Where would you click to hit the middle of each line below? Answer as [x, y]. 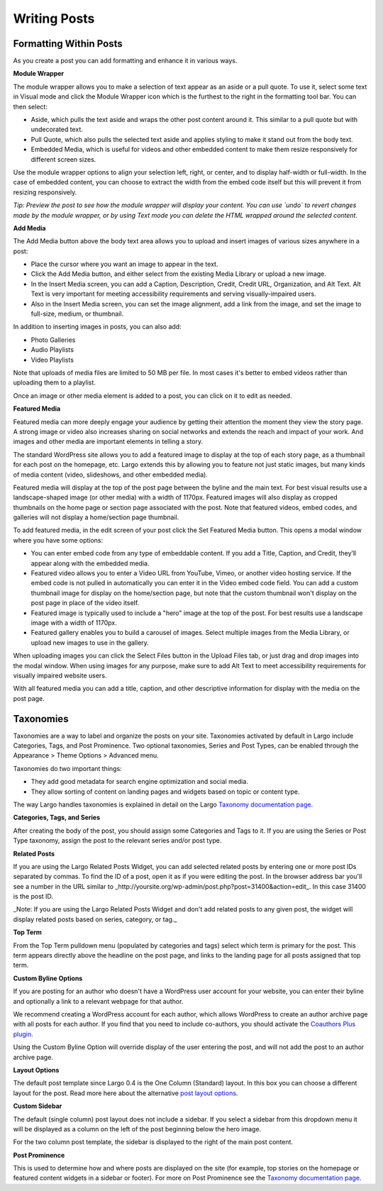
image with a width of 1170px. [74, 622]
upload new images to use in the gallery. [90, 643]
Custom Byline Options [48, 978]
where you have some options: [58, 540]
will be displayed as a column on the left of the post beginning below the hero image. [137, 1129]
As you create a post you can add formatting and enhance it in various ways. [125, 61]
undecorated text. [57, 129]
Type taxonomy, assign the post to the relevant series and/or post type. [117, 841]
